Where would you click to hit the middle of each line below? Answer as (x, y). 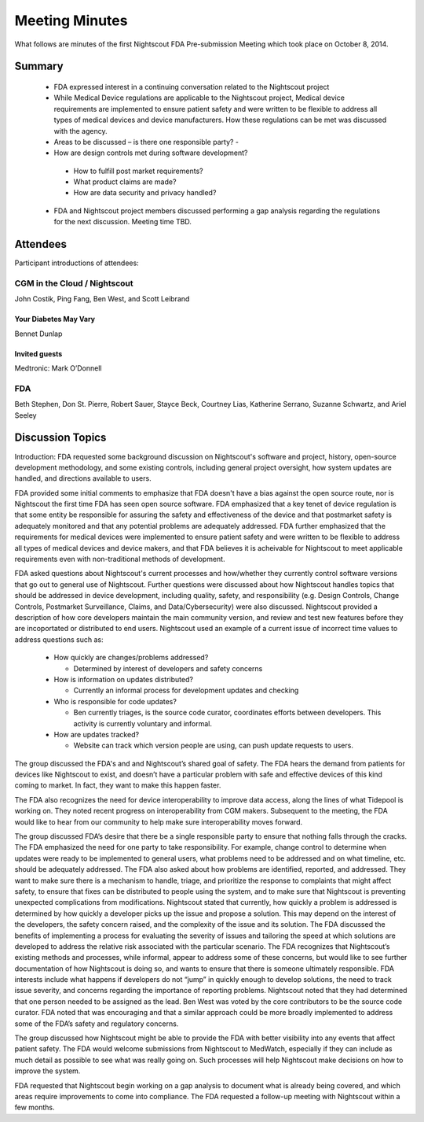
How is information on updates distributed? (124, 679)
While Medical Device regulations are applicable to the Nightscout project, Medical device (199, 98)
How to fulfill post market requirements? (138, 171)
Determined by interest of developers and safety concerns (168, 668)
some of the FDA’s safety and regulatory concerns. (97, 1024)
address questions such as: (59, 639)
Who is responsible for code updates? (115, 701)
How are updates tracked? (97, 734)
